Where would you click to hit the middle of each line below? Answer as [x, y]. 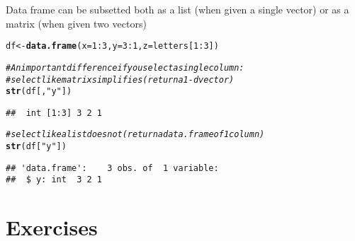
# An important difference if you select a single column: [125, 67]
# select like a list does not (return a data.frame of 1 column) [135, 135]
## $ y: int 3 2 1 [54, 180]
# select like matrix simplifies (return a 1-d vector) [120, 80]
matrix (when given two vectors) [76, 23]
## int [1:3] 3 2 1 [54, 113]
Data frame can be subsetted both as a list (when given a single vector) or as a [177, 9]
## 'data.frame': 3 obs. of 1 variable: [112, 168]
